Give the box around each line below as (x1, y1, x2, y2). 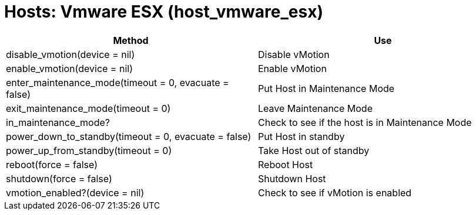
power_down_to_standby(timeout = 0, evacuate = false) (6, 130, 252, 142)
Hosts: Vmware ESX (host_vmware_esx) (4, 2, 323, 22)
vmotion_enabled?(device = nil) (6, 186, 145, 199)
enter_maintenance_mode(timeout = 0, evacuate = (6, 76, 229, 88)
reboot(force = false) (6, 158, 98, 170)
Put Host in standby (258, 130, 345, 142)
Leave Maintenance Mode (258, 102, 373, 114)
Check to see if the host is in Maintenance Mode (258, 116, 472, 128)
